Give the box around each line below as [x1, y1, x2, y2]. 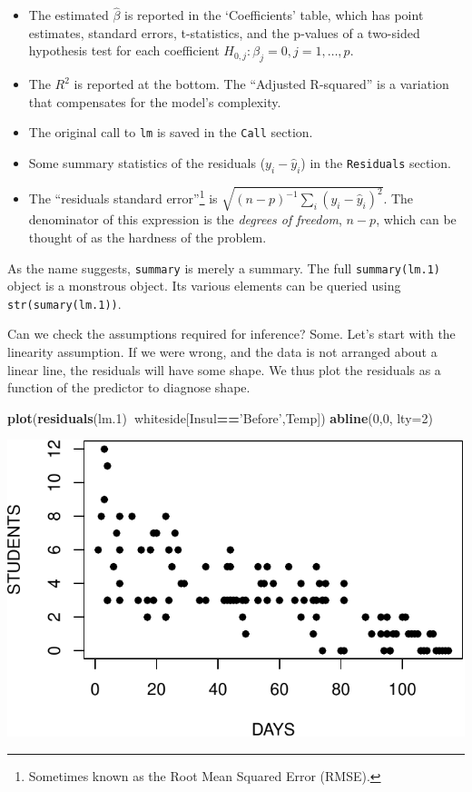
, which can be [376, 210, 457, 229]
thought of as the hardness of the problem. [28, 227, 267, 246]
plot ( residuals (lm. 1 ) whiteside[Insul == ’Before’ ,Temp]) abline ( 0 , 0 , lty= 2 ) [7, 408, 433, 427]
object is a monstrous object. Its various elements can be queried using [7, 276, 401, 295]
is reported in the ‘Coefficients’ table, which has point [124, 5, 424, 25]
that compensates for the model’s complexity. [28, 92, 281, 111]
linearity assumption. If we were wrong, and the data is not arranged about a [7, 342, 438, 361]
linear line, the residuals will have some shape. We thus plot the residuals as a [7, 360, 441, 379]
